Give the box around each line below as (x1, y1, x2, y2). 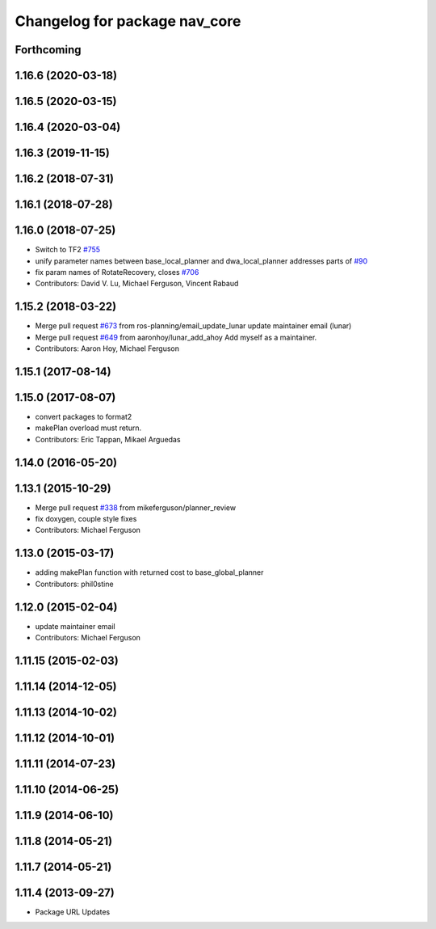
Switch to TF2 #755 (35, 245, 101, 255)
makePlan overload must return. (35, 423, 142, 433)
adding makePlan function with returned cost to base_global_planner (35, 568, 264, 577)
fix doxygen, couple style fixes (35, 514, 137, 524)
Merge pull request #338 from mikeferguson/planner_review (35, 502, 237, 513)
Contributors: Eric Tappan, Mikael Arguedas (35, 434, 181, 444)
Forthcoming (15, 43, 82, 57)
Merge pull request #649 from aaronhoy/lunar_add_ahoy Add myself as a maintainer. (35, 332, 317, 342)
